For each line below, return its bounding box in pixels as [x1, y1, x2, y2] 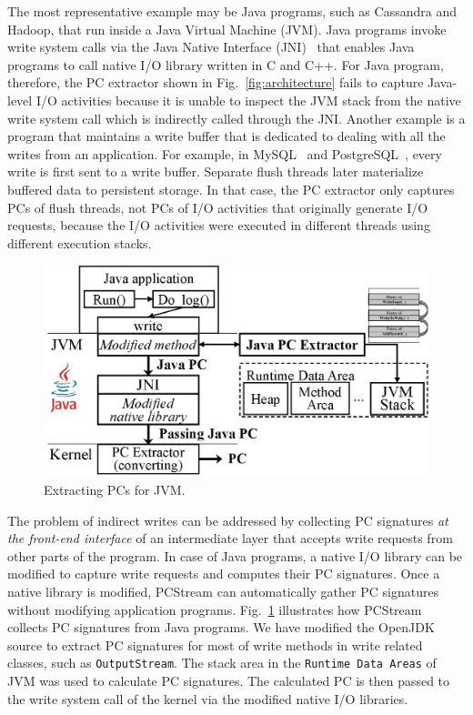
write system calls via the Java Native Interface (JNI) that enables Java [7, 37, 415, 56]
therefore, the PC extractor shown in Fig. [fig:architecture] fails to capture [7, 73, 424, 92]
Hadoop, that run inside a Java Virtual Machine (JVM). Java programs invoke [7, 19, 447, 38]
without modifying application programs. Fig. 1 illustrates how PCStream [7, 599, 422, 619]
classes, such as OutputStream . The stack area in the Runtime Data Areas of [7, 653, 437, 672]
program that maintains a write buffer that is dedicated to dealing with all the [7, 126, 446, 146]
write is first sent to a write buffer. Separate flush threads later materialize [7, 162, 424, 181]
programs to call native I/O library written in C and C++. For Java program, [7, 55, 444, 74]
